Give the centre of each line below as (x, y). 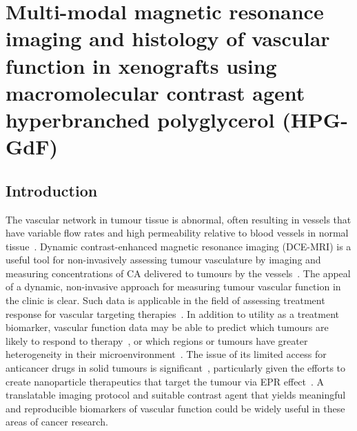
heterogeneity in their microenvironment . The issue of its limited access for (166, 354)
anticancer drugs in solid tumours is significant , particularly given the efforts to (176, 368)
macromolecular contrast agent (155, 92)
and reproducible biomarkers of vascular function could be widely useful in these (175, 408)
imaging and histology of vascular (168, 38)
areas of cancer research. (57, 422)
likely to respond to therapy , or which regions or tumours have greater (157, 340)
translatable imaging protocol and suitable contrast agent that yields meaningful (176, 395)
